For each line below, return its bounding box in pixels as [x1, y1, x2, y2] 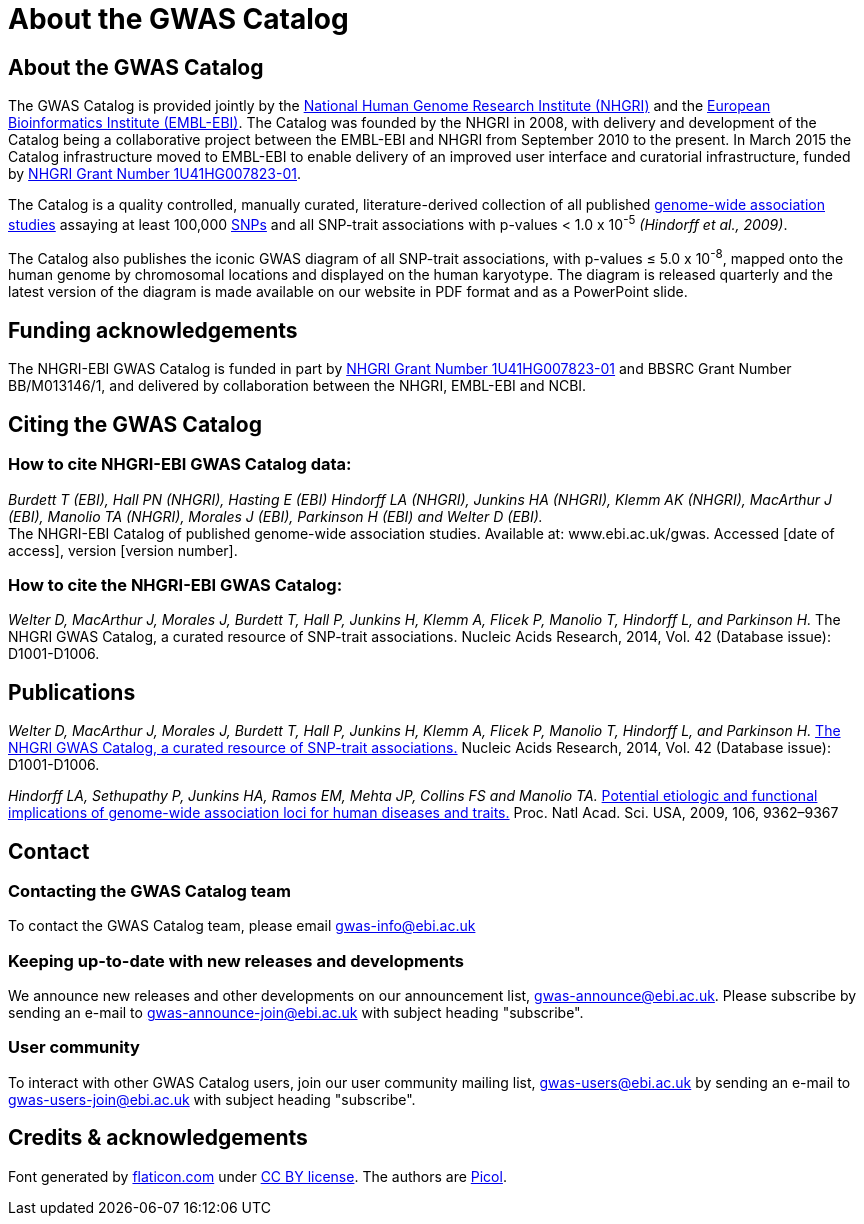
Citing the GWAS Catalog [8, 411, 262, 437]
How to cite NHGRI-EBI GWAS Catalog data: [8, 454, 352, 475]
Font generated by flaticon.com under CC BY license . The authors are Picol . [8, 1167, 507, 1185]
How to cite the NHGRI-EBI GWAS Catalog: [8, 574, 343, 595]
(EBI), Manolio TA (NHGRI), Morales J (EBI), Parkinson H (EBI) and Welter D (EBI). [8, 507, 543, 525]
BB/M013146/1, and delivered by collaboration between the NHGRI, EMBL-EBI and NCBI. [8, 377, 587, 395]
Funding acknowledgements [8, 317, 298, 343]
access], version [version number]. [8, 541, 238, 559]
